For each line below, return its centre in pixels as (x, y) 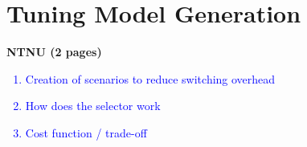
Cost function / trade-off (86, 132)
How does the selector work (93, 106)
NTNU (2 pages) (54, 52)
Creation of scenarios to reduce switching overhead (150, 78)
